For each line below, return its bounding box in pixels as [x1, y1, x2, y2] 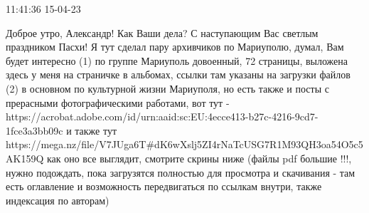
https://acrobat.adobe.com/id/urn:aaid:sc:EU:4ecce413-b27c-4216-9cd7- [6, 109, 319, 124]
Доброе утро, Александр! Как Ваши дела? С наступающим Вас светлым [6, 25, 319, 40]
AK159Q [6, 150, 44, 165]
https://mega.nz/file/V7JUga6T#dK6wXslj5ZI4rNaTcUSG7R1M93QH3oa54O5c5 [6, 137, 363, 152]
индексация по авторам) [6, 192, 109, 207]
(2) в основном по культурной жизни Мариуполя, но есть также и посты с [6, 80, 329, 95]
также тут [75, 123, 117, 137]
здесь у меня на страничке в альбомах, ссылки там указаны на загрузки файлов [6, 67, 351, 82]
